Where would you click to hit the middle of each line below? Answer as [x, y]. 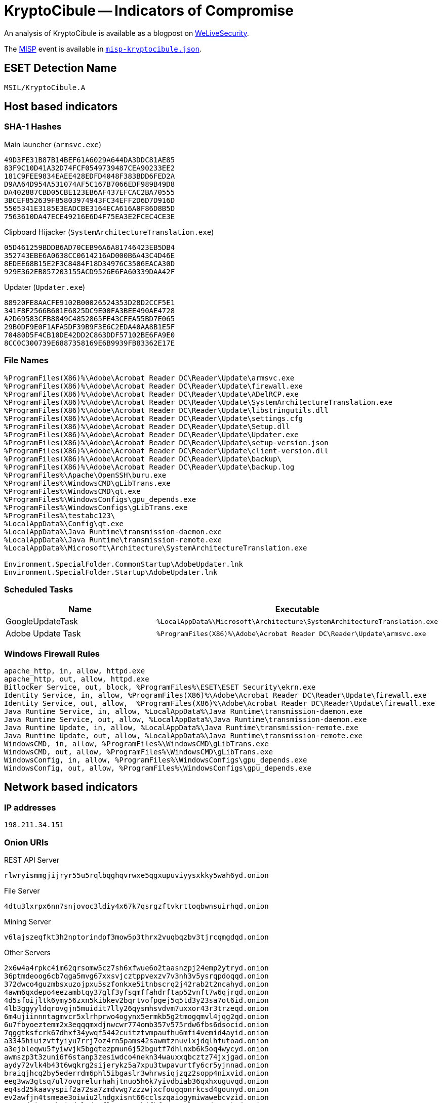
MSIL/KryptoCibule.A [45, 87]
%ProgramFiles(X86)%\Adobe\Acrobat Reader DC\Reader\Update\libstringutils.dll [166, 410]
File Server [22, 891]
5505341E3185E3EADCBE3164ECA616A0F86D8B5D [90, 208]
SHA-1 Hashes [33, 127]
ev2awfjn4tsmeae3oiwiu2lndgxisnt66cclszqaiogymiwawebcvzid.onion [136, 1098]
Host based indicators [61, 107]
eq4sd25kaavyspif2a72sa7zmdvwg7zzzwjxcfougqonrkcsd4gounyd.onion [136, 1090]
